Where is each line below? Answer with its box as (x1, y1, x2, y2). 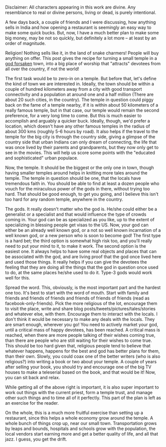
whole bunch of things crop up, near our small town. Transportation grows (5, 421, 157, 426)
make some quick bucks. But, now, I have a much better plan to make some (5, 30, 159, 35)
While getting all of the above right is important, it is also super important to (5, 384, 160, 390)
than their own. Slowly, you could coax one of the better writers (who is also (5, 353, 161, 359)
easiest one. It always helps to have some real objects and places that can (5, 249, 157, 254)
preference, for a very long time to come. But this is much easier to (5, 113, 142, 119)
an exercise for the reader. (5, 400, 59, 406)
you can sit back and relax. (5, 375, 60, 380)
